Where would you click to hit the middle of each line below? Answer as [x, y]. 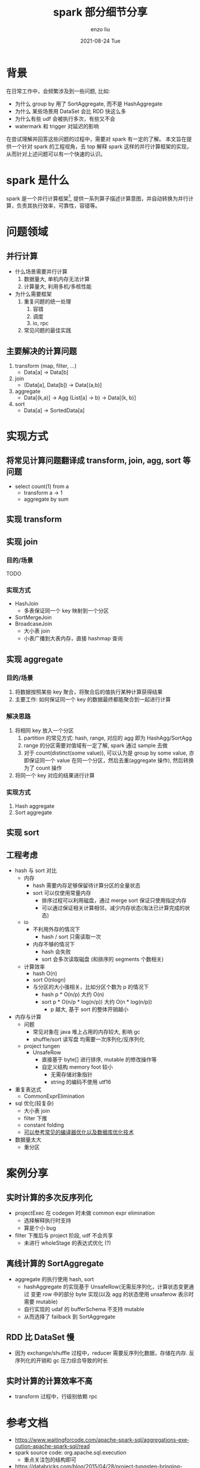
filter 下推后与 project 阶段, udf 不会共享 [64, 1235]
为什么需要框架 [33, 294]
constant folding [44, 1125]
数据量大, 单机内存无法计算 [57, 279]
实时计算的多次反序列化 [49, 1198]
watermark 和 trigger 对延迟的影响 [57, 126]
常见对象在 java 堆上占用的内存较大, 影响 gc [86, 1031]
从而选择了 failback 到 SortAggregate [69, 1316]
